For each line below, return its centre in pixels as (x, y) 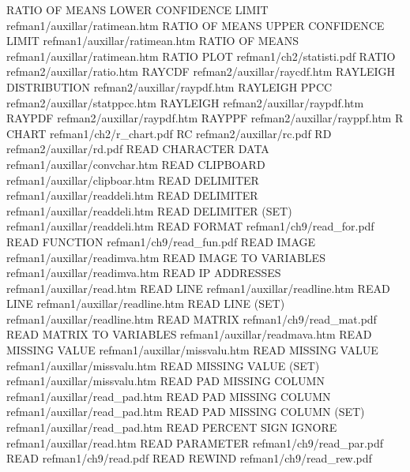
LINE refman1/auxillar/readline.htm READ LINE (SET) (146, 303)
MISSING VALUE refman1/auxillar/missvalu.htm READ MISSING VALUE (192, 350)
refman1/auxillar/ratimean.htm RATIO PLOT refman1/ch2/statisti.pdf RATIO (201, 56)
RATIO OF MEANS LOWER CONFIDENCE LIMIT (137, 9)
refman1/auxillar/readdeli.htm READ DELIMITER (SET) (149, 210)
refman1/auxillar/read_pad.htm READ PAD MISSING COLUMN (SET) (186, 412)
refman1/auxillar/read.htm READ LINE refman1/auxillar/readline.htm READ (198, 288)
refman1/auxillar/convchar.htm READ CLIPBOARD (136, 164)
